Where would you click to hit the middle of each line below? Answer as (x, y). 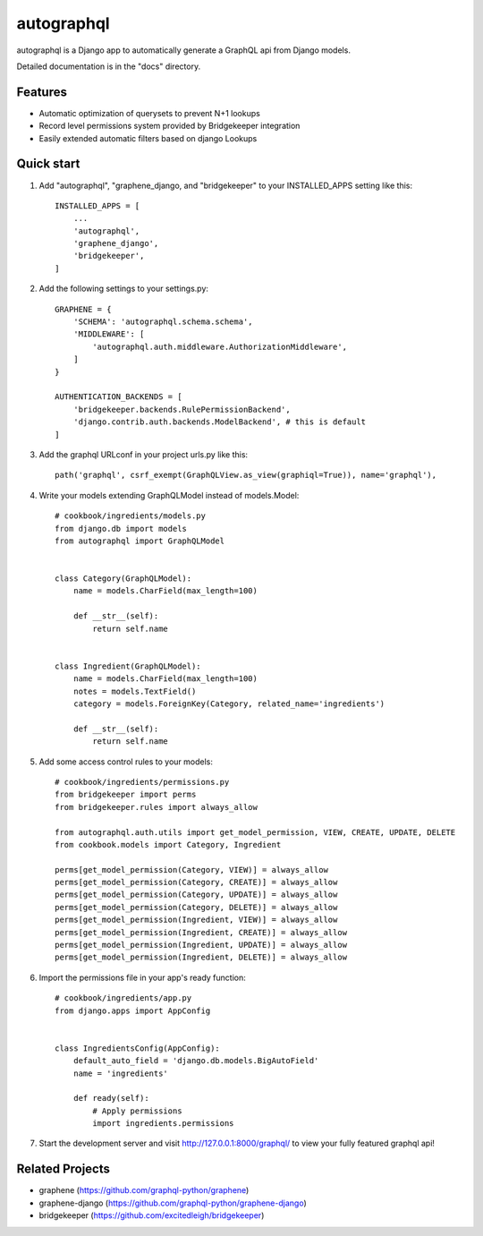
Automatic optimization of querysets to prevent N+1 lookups (150, 113)
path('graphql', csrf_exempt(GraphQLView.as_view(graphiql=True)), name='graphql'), (246, 475)
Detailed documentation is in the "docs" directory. (109, 66)
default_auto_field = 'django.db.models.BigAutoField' (196, 1061)
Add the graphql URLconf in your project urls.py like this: (144, 454)
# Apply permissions (137, 1111)
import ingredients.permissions (163, 1124)
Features (42, 92)
